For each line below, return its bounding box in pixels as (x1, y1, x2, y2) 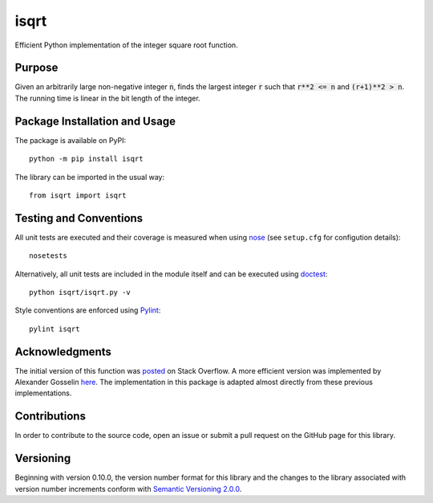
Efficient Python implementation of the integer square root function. (14, 40, 238, 50)
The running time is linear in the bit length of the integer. (14, 93, 200, 103)
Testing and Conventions (14, 211, 144, 225)
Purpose (14, 61, 59, 75)
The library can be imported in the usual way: (14, 172, 165, 182)
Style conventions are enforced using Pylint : (14, 305, 161, 315)
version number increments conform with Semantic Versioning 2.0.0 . (14, 484, 242, 493)
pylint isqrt (29, 324, 80, 333)
